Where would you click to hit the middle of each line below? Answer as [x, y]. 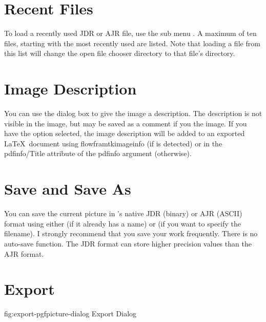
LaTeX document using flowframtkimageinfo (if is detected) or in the [113, 143]
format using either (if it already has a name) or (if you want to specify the [122, 223]
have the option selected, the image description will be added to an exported [125, 133]
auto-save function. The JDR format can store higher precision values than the [128, 243]
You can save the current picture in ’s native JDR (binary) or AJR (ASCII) [123, 213]
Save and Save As [68, 189]
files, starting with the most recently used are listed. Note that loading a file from [132, 43]
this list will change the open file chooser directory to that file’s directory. [120, 53]
